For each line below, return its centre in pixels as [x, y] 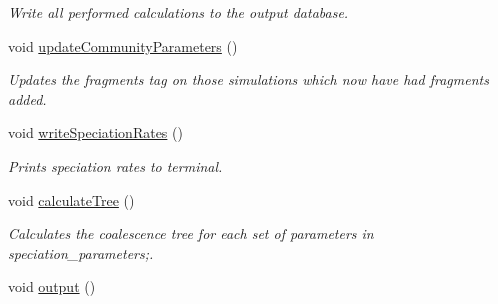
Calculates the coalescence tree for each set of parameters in [191, 233]
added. [27, 98]
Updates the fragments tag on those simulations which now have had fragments [248, 79]
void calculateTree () [71, 199]
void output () [52, 286]
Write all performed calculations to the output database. [178, 12]
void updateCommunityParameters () [123, 45]
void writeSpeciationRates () [95, 132]
